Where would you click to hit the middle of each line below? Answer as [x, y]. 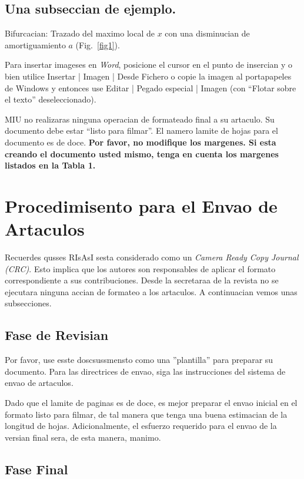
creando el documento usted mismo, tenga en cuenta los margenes [142, 153]
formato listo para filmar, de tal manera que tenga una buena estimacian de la [146, 414]
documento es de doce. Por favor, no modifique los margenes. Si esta [141, 142]
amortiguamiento [35, 44]
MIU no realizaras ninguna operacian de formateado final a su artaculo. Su [140, 119]
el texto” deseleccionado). [51, 99]
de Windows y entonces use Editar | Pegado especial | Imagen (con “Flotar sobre [151, 87]
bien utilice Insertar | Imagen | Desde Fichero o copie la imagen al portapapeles [148, 76]
